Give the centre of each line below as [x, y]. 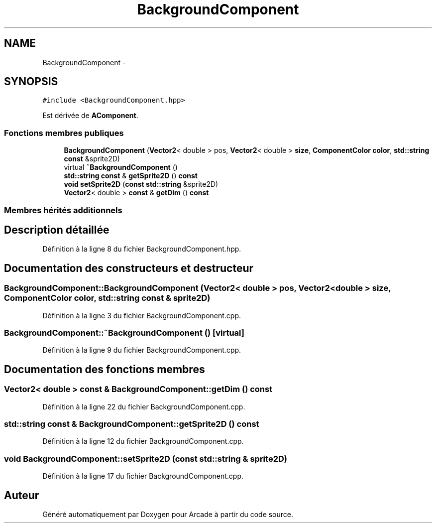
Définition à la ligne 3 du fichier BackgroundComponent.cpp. [142, 315]
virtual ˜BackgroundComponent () [121, 167]
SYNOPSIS [31, 82]
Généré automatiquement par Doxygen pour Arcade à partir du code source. [168, 514]
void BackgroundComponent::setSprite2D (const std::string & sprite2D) [146, 459]
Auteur [22, 495]
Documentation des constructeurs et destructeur [129, 268]
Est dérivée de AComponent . [90, 116]
